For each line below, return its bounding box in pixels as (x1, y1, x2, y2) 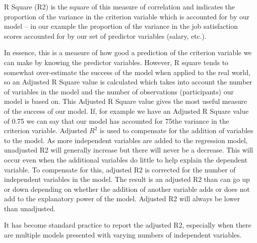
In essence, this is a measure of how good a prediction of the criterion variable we (4, 47, 252, 58)
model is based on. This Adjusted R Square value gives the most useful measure (4, 96, 247, 106)
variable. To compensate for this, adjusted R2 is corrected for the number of (4, 164, 236, 174)
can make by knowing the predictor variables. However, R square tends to (4, 57, 229, 67)
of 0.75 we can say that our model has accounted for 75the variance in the (4, 115, 229, 126)
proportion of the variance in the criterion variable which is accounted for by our (4, 11, 250, 21)
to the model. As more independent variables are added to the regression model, (4, 135, 248, 145)
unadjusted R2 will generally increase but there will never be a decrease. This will (4, 145, 253, 155)
